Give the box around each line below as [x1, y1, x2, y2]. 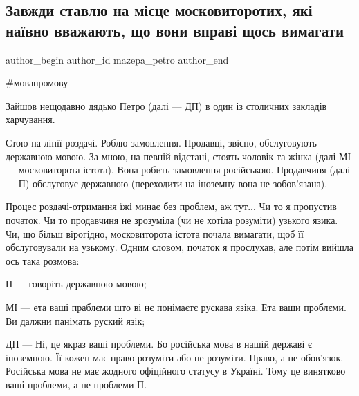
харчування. [6, 112, 55, 126]
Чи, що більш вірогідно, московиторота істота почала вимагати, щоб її [6, 226, 304, 241]
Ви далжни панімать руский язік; [6, 313, 145, 328]
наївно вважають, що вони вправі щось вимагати [6, 19, 344, 41]
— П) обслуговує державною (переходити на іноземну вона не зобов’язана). [6, 176, 328, 190]
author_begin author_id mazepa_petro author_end [6, 52, 229, 66]
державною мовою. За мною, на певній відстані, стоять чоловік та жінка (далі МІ [6, 149, 351, 163]
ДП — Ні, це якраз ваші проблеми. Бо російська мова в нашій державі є [6, 337, 312, 351]
